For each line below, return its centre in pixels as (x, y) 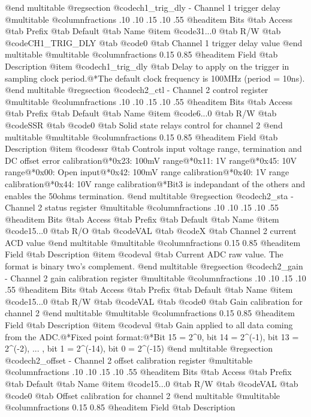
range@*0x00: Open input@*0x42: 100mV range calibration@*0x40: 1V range (147, 172)
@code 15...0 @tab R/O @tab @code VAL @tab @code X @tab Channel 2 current (151, 231)
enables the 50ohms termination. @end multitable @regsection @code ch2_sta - (149, 195)
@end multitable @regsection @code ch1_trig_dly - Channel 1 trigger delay (143, 7)
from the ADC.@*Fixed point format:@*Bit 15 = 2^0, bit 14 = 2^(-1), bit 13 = (152, 336)
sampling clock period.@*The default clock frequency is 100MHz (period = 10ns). (155, 78)
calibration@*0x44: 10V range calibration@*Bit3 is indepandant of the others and (155, 183)
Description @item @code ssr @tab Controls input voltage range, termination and (153, 148)
